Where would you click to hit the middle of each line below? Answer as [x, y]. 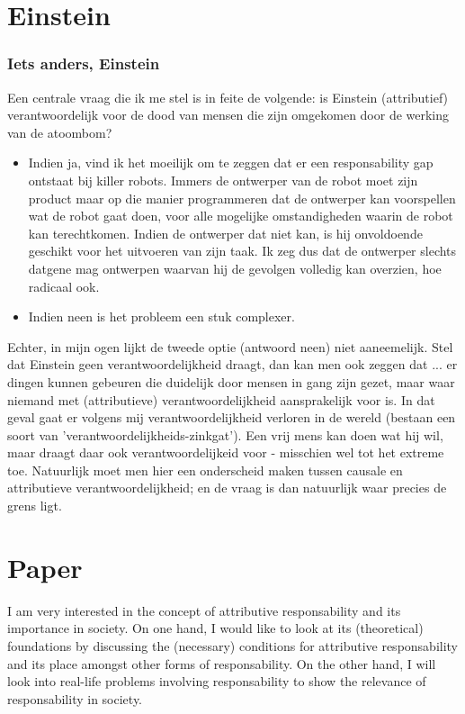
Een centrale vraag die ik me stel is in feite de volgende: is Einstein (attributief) [228, 97]
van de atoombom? [60, 132]
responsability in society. [75, 698]
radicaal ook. [64, 286]
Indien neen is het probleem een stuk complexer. [161, 316]
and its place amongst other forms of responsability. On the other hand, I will [222, 663]
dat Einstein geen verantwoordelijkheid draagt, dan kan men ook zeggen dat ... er [232, 364]
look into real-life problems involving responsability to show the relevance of [217, 681]
